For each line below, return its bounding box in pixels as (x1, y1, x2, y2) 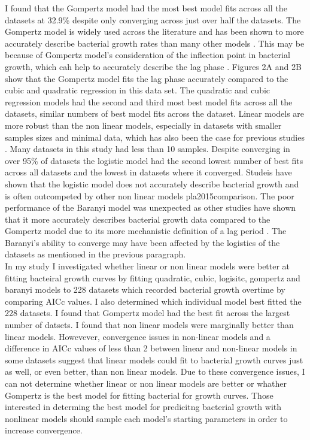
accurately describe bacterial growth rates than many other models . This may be (5, 37, 305, 49)
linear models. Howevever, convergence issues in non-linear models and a (5, 330, 271, 342)
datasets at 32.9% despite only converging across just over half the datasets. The (5, 13, 301, 26)
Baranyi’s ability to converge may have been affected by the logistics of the (5, 236, 280, 248)
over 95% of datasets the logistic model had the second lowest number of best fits (5, 154, 303, 166)
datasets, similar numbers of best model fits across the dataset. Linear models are (5, 107, 305, 120)
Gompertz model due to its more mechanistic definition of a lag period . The (5, 224, 287, 237)
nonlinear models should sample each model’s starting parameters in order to (5, 412, 288, 424)
